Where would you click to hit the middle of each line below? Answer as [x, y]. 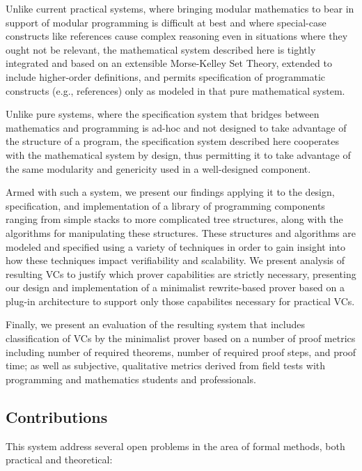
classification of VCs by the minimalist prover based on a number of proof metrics [181, 338]
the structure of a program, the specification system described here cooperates [173, 141]
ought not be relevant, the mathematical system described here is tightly [161, 49]
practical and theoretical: [59, 460]
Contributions [57, 416]
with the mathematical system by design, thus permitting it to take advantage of [178, 154]
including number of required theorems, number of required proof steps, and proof [181, 352]
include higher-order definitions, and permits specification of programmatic [166, 76]
